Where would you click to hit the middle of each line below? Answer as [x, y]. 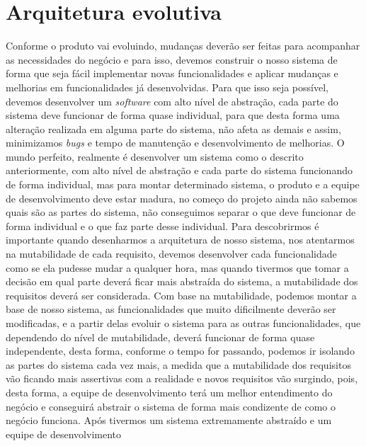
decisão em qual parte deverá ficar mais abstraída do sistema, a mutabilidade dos [182, 281]
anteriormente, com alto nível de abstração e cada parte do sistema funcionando [179, 170]
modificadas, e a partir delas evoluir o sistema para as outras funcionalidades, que [183, 323]
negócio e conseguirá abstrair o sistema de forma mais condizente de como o [171, 406]
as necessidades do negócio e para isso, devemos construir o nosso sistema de [172, 59]
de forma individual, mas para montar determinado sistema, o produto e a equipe [183, 184]
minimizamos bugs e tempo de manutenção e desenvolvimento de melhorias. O [175, 143]
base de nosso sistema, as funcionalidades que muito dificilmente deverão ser [171, 309]
